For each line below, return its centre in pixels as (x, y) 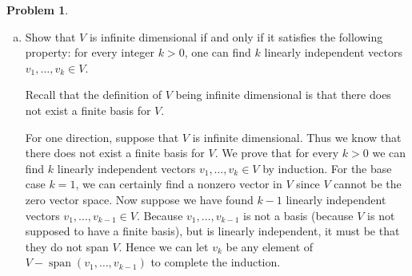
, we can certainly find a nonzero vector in (179, 184)
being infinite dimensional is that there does (283, 95)
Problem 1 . (38, 10)
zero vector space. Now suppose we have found (139, 199)
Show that (50, 36)
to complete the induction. (216, 262)
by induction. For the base (327, 168)
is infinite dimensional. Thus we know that (297, 137)
